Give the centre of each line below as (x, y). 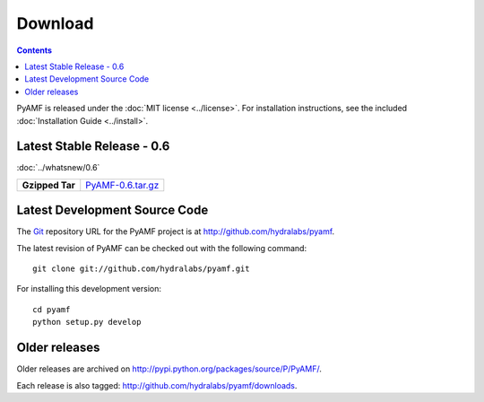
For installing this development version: (89, 289)
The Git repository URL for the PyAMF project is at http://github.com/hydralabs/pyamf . (176, 232)
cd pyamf (52, 309)
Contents (35, 50)
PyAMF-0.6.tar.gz (122, 185)
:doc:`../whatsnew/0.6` (58, 168)
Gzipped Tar (49, 185)
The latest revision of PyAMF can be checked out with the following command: (162, 248)
